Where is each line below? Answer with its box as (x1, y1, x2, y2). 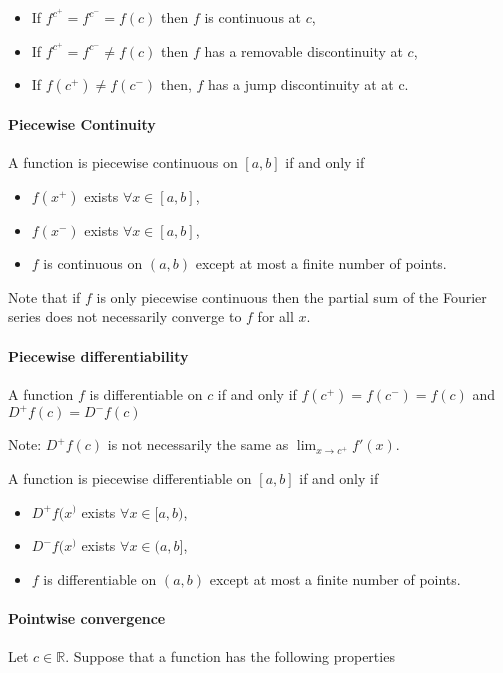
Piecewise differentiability (8, 345, 189, 366)
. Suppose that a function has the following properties (65, 646, 395, 667)
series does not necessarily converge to (8, 306, 242, 327)
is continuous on (43, 253, 143, 274)
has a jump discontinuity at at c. (208, 74, 409, 95)
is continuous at (204, 7, 302, 28)
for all (257, 306, 294, 327)
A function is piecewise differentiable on (8, 467, 252, 488)
